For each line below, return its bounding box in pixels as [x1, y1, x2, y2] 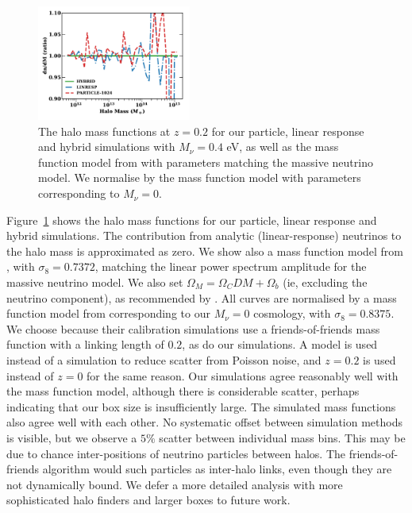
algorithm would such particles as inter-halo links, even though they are [42, 461, 392, 477]
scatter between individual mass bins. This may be [159, 429, 406, 445]
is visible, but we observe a [6, 429, 137, 445]
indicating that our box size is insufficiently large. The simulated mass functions [6, 398, 396, 415]
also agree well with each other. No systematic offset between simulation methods [6, 414, 402, 430]
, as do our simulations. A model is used [182, 336, 378, 353]
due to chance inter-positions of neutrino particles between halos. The [6, 445, 346, 461]
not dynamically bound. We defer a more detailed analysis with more [6, 476, 343, 492]
